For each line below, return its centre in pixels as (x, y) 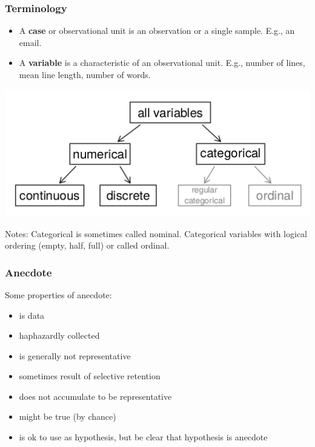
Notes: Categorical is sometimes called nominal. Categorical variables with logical (156, 233)
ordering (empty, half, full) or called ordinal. (87, 245)
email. (30, 42)
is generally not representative (75, 355)
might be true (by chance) (68, 416)
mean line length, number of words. (85, 74)
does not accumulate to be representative (95, 396)
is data (32, 315)
